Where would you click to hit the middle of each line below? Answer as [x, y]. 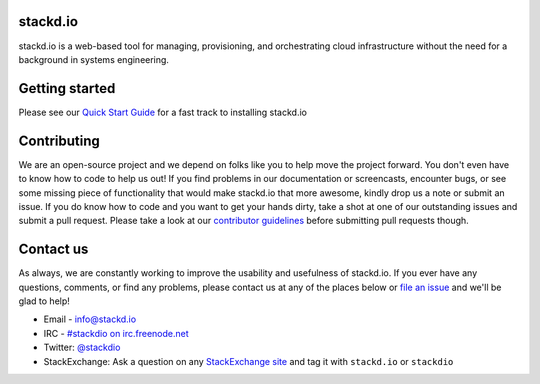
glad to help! [44, 301]
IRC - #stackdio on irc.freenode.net [116, 333]
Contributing [59, 140]
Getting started [67, 88]
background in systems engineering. [94, 59]
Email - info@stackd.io [90, 319]
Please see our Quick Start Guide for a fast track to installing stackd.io [162, 112]
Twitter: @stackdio [82, 347]
